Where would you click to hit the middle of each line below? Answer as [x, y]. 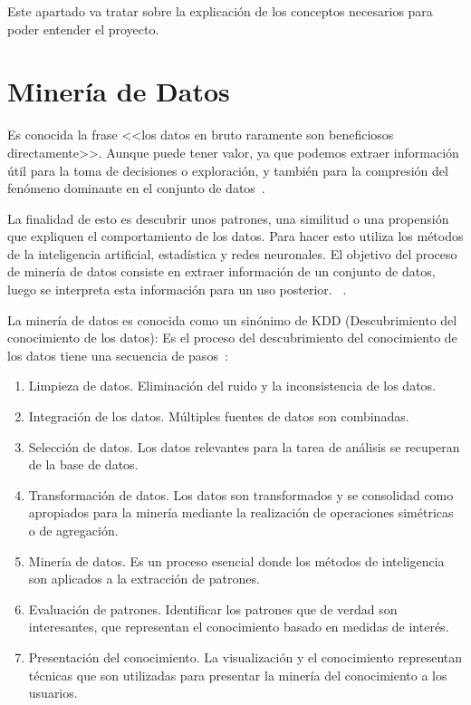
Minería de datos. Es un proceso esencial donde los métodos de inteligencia [236, 560]
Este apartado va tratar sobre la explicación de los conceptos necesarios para [220, 11]
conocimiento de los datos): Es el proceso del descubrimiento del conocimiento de [232, 338]
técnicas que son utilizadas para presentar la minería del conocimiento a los [238, 675]
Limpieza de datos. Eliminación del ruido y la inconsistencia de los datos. [232, 386]
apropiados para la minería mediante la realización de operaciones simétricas [241, 512]
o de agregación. [73, 530]
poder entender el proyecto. [83, 29]
